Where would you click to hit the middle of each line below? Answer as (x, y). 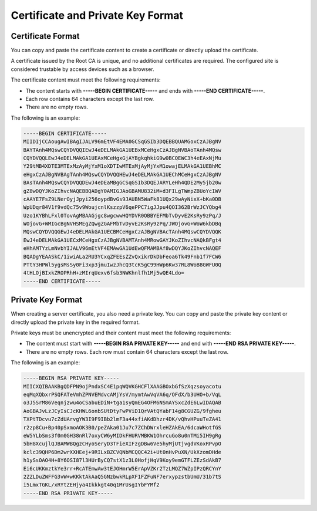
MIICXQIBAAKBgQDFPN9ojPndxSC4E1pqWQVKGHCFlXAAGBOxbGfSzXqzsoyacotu (122, 386)
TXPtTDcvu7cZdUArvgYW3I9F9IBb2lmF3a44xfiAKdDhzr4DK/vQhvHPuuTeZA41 (122, 419)
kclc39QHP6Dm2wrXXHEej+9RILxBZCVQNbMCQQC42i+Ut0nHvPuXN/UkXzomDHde (122, 452)
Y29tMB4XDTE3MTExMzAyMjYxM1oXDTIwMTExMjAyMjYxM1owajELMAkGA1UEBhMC (122, 166)
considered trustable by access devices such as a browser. (83, 69)
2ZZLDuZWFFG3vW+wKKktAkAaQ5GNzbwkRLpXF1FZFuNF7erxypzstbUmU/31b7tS (122, 476)
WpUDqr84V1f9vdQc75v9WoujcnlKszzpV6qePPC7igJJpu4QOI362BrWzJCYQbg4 (122, 207)
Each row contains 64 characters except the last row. (90, 99)
